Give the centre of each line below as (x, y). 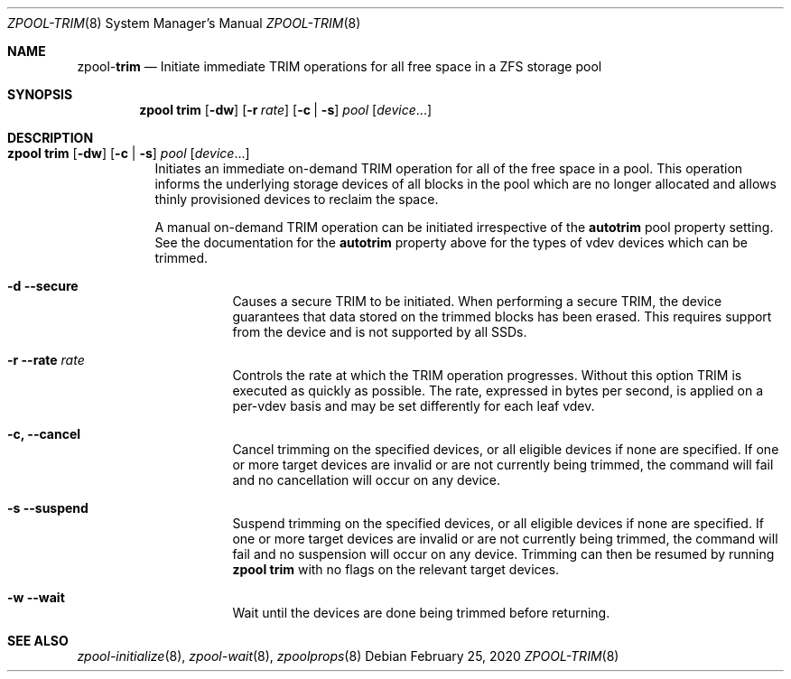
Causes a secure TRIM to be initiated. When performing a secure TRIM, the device (477, 301)
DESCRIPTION (51, 138)
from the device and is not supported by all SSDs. (380, 332)
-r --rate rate (46, 360)
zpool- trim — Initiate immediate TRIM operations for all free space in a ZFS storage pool (340, 66)
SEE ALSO (38, 641)
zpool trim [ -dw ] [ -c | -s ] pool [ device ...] (129, 153)
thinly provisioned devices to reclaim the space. (297, 199)
